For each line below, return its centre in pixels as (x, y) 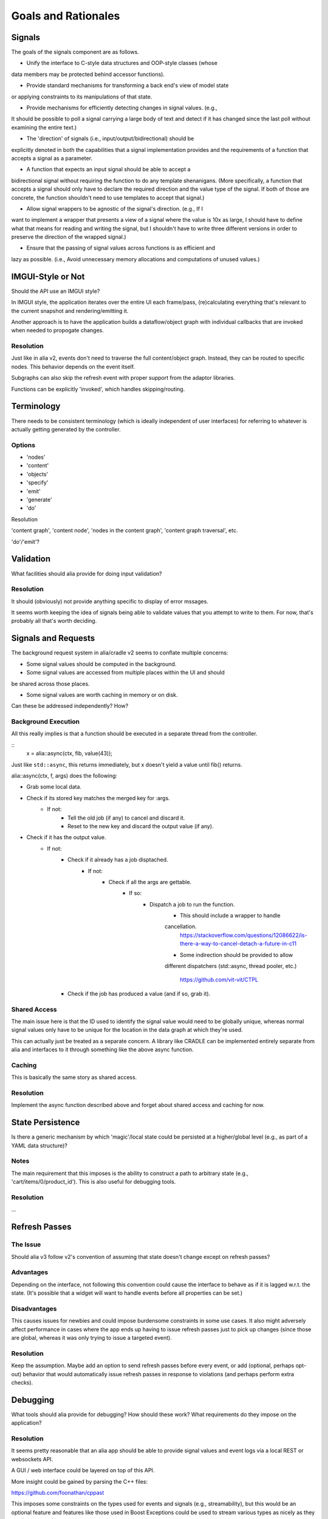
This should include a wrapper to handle (230, 916)
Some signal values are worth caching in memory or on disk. (102, 694)
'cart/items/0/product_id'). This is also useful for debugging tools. (94, 1182)
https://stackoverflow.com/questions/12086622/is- (244, 935)
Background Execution (46, 722)
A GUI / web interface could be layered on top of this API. (83, 1470)
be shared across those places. (51, 684)
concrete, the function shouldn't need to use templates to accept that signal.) (108, 197)
